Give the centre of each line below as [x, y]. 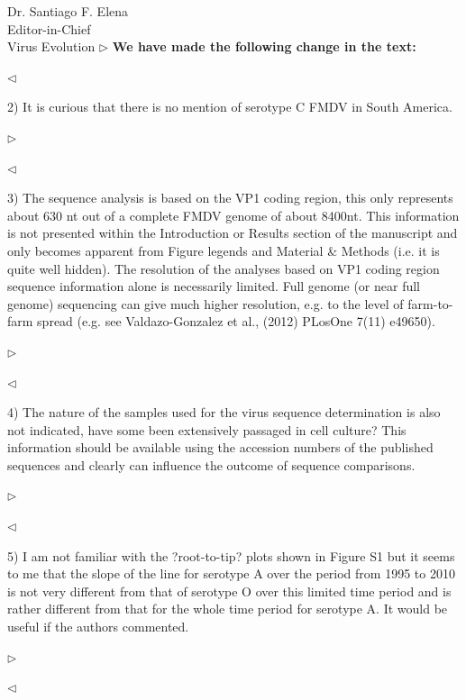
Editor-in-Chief [49, 28]
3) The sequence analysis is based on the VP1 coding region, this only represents [230, 198]
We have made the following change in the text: [264, 46]
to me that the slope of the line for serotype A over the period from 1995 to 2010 [231, 573]
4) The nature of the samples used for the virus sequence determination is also [224, 412]
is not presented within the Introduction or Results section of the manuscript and [233, 233]
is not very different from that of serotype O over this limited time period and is [229, 591]
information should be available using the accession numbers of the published [220, 447]
